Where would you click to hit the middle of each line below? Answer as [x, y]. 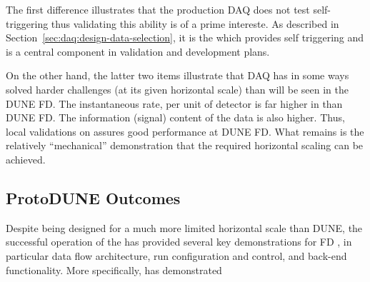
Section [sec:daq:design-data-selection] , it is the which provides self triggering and [185, 37]
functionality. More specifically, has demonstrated [114, 270]
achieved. [26, 159]
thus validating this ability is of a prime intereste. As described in [195, 23]
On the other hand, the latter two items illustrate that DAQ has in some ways [177, 75]
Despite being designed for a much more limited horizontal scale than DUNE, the [184, 227]
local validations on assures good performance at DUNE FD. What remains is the [185, 131]
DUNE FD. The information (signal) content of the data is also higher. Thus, [175, 117]
